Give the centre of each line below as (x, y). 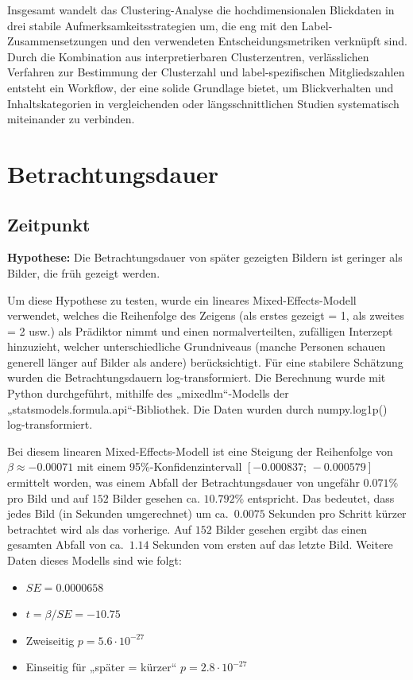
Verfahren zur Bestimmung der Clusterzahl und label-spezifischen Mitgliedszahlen (206, 72)
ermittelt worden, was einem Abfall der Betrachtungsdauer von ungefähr (183, 482)
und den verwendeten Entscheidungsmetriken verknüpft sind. (259, 41)
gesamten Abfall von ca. (66, 544)
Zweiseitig (50, 640)
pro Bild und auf (48, 497)
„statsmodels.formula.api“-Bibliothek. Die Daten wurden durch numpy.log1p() (197, 408)
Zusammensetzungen (58, 41)
